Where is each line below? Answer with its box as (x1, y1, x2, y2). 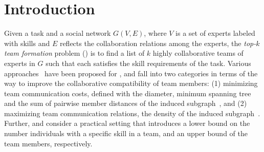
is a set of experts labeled (175, 28, 255, 38)
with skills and (4, 37, 50, 48)
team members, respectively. (4, 138, 93, 148)
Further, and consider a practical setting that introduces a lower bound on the (4, 118, 250, 128)
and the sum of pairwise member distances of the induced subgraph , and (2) (4, 98, 247, 108)
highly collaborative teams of (152, 48, 244, 58)
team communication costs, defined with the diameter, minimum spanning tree (4, 88, 251, 98)
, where (144, 28, 167, 38)
